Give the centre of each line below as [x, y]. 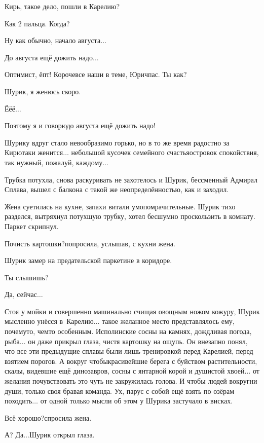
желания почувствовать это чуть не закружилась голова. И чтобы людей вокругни [131, 381]
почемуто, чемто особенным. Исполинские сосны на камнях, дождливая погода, [128, 331]
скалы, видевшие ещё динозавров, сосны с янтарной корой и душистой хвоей [125, 371]
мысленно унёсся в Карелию [49, 321]
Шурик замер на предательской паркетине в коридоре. [88, 260]
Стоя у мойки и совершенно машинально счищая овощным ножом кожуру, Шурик [132, 311]
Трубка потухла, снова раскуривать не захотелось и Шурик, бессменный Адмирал [131, 179]
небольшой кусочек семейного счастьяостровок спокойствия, [165, 152]
